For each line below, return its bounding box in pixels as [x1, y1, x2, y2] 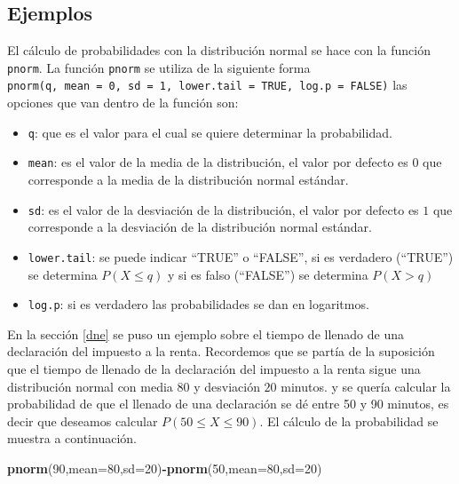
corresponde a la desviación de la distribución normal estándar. [28, 218, 372, 236]
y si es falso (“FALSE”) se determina [167, 265, 368, 283]
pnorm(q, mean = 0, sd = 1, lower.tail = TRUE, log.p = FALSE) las [7, 75, 408, 94]
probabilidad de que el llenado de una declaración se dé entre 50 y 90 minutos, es [7, 394, 449, 413]
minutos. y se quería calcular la [281, 377, 451, 395]
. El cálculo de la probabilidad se [259, 411, 439, 430]
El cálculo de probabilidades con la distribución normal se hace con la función [7, 41, 431, 60]
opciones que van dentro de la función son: [7, 93, 239, 112]
